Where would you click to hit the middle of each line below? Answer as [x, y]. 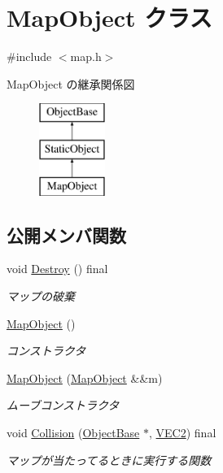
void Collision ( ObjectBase [73, 433]
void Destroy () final [57, 269]
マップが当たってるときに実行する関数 [109, 460]
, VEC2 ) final [182, 433]
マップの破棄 [41, 296]
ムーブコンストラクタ [63, 405]
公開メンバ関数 [66, 234]
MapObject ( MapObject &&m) [85, 378]
